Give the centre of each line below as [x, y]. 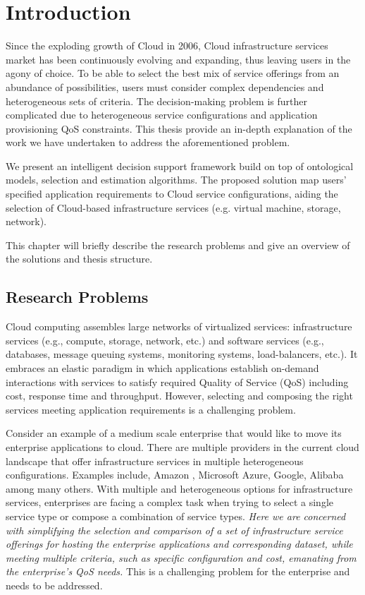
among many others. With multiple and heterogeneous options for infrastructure [179, 488]
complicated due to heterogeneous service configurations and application [162, 115]
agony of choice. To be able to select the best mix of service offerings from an [173, 73]
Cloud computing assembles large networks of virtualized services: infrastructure [179, 326]
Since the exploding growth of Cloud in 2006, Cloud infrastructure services [167, 46]
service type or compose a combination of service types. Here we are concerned [176, 516]
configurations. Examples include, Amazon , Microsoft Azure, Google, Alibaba [175, 475]
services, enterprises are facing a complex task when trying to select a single [169, 502]
